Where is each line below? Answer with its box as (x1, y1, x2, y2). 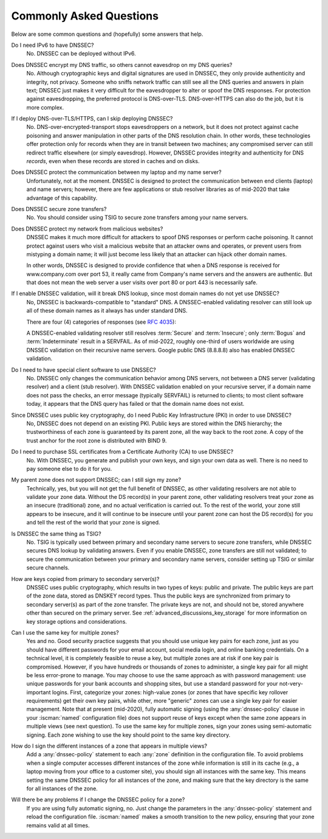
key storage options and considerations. (26, 618, 128, 625)
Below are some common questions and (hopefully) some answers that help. (11, 30, 203, 38)
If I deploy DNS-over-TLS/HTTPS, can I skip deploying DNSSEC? (11, 115, 173, 122)
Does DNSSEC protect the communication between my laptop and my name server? (11, 169, 222, 176)
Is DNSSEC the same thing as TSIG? (11, 530, 101, 537)
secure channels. (26, 564, 70, 571)
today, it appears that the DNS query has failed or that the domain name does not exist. (26, 400, 245, 408)
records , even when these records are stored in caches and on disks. (26, 158, 200, 165)
